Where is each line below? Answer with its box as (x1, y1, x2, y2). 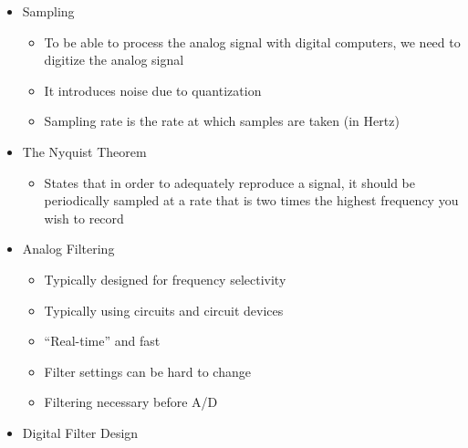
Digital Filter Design (22, 422, 139, 442)
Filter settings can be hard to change (44, 361, 251, 380)
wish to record (44, 208, 124, 227)
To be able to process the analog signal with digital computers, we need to (44, 32, 461, 51)
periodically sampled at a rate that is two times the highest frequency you (44, 191, 459, 210)
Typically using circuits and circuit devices (44, 300, 284, 319)
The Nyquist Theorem (22, 141, 147, 161)
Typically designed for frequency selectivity (44, 269, 286, 288)
